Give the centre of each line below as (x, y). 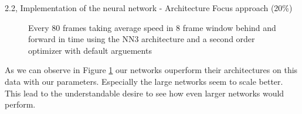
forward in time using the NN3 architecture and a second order (142, 39)
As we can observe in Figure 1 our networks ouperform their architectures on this (151, 70)
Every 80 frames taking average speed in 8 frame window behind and (152, 27)
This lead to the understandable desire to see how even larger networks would (145, 93)
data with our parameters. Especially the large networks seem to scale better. (144, 81)
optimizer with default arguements (90, 50)
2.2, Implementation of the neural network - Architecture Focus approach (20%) (149, 8)
